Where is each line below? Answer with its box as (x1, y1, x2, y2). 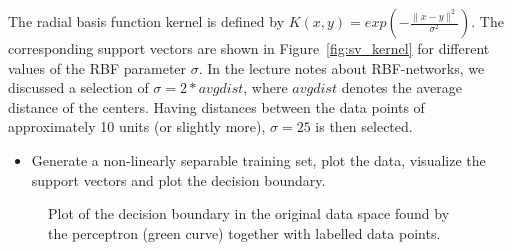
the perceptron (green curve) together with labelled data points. (48, 222, 441, 243)
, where (243, 77, 288, 98)
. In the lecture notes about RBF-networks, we (198, 57, 485, 78)
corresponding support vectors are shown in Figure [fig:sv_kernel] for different (8, 38, 490, 58)
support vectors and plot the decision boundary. (31, 169, 326, 190)
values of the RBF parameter (8, 57, 187, 78)
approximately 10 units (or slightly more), (8, 116, 266, 137)
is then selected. (315, 116, 413, 137)
